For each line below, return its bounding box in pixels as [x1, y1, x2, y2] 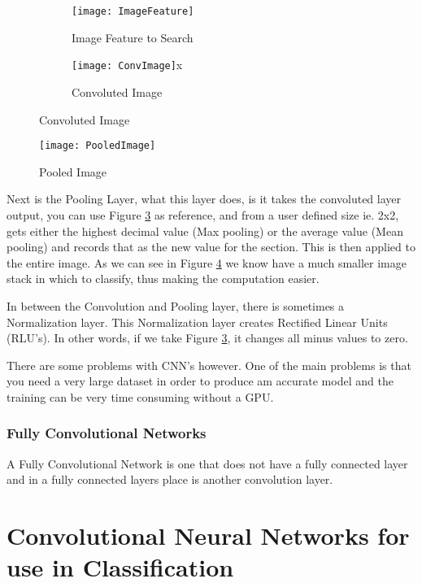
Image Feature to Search [72, 28, 194, 46]
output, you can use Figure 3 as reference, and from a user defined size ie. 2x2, [7, 206, 399, 223]
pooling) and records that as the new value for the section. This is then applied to [7, 238, 415, 255]
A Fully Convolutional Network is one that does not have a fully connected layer [7, 455, 408, 472]
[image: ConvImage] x [72, 56, 183, 73]
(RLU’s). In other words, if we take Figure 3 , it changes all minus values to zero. [7, 329, 408, 346]
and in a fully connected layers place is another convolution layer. [7, 471, 333, 488]
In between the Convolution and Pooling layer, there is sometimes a [7, 297, 345, 314]
